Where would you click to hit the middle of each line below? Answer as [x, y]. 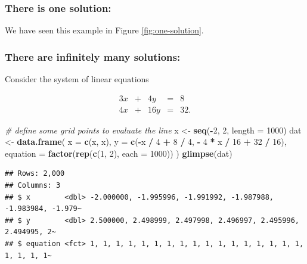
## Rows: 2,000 [35, 174]
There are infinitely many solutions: [93, 56]
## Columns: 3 [33, 186]
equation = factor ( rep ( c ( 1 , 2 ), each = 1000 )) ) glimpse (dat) [119, 153]
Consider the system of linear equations [77, 79]
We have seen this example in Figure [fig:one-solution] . [104, 30]
